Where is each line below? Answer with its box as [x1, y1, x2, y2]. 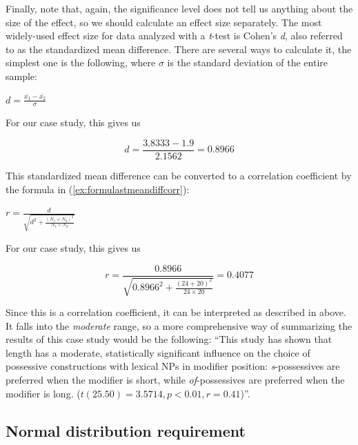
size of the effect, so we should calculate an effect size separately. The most [6, 14, 322, 29]
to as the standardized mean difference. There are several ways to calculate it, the [6, 41, 352, 56]
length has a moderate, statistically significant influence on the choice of [6, 345, 310, 359]
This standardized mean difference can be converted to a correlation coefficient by [6, 168, 352, 183]
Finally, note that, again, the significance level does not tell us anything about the [6, 1, 353, 15]
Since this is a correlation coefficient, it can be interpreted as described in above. [6, 304, 346, 319]
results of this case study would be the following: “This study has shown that [6, 332, 332, 346]
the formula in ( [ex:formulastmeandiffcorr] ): [6, 181, 190, 196]
